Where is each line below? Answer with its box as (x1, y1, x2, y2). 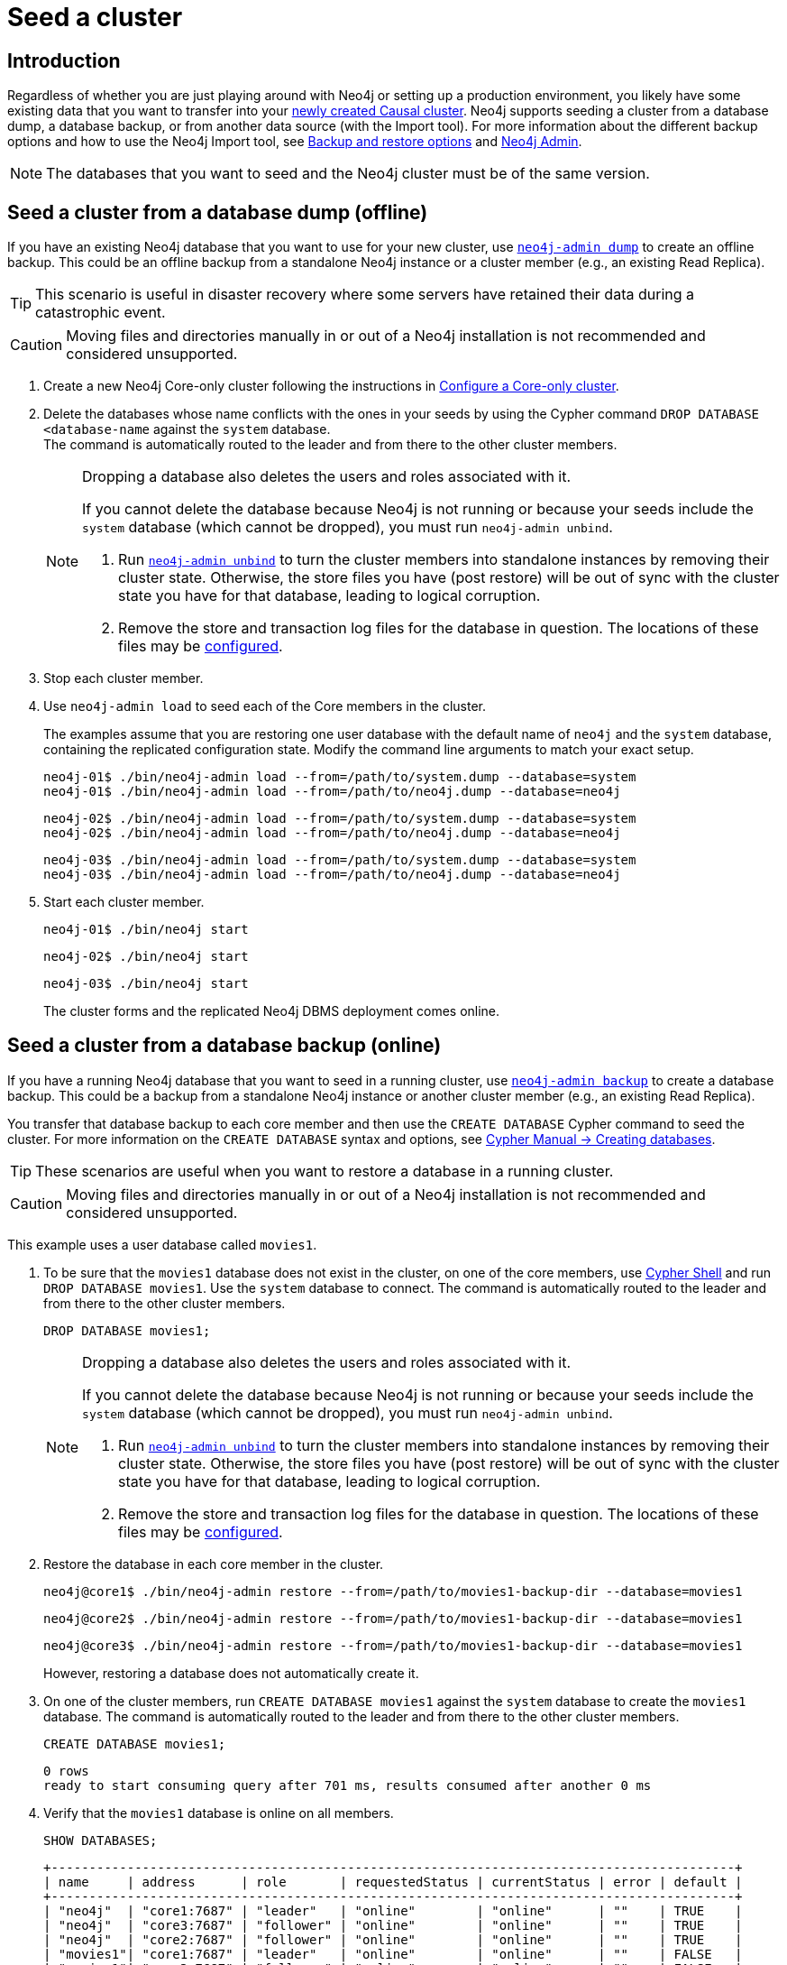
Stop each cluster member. (43, 670, 204, 687)
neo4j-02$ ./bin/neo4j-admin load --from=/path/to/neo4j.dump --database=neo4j (43, 826, 621, 841)
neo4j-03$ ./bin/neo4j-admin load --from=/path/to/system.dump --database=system (43, 853, 636, 868)
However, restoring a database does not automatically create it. (43, 1665, 419, 1681)
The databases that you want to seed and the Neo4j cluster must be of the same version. (46, 164, 650, 183)
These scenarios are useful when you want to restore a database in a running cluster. (35, 1161, 614, 1180)
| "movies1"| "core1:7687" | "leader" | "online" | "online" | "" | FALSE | (43, 1946, 743, 1961)
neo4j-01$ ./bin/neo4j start (43, 922, 249, 937)
